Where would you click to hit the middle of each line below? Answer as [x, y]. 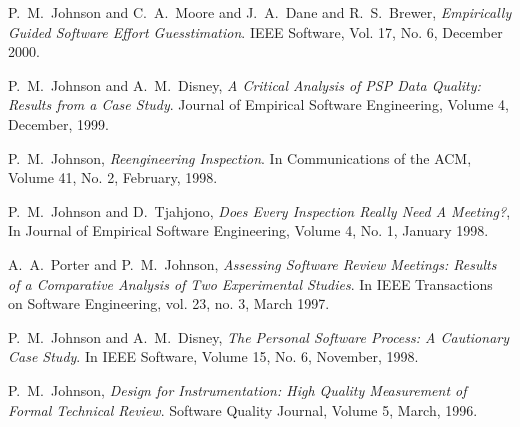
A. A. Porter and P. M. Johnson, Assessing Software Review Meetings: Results [252, 263]
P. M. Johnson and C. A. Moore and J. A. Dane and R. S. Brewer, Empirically [260, 12]
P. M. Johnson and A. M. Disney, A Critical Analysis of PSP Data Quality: [244, 84]
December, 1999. [58, 123]
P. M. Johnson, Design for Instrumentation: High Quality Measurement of [237, 389]
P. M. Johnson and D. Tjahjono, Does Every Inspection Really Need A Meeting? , [259, 210]
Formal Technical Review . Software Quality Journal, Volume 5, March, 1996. [243, 409]
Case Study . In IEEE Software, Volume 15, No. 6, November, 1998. [213, 356]
